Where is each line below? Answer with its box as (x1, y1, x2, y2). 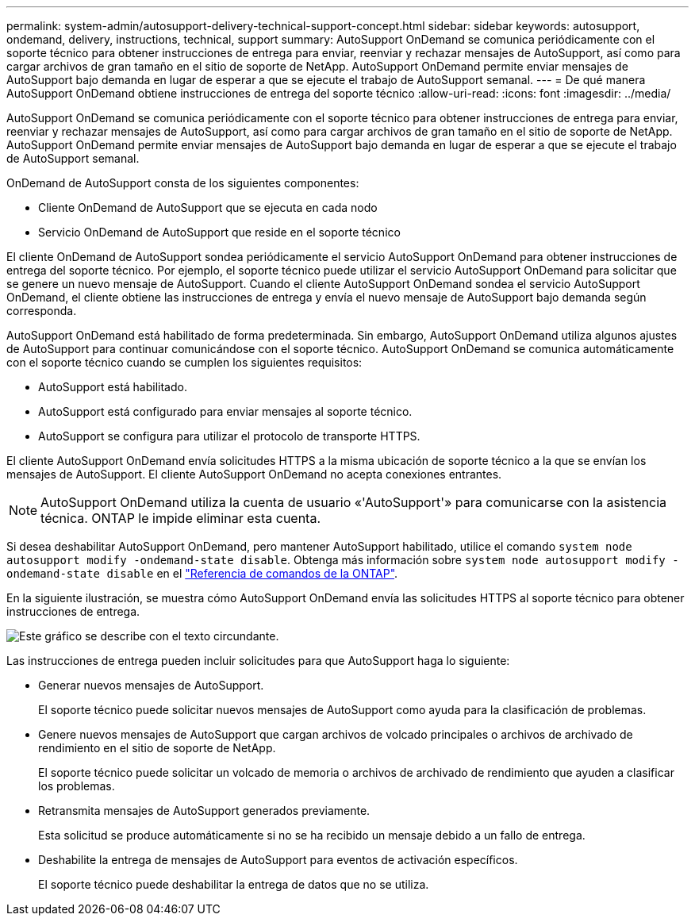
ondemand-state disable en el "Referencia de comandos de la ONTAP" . (6, 567, 398, 580)
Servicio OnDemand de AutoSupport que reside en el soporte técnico (38, 225, 401, 239)
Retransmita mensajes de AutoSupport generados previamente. (38, 804, 371, 817)
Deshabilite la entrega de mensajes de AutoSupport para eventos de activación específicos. (38, 853, 518, 866)
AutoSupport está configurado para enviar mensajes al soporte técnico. (38, 405, 413, 418)
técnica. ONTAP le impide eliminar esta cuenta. (40, 510, 321, 526)
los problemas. (38, 779, 115, 793)
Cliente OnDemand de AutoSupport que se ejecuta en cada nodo (38, 201, 378, 214)
